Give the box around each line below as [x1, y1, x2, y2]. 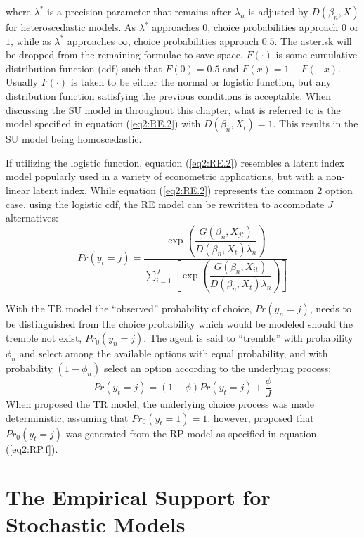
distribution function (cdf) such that [6, 60, 162, 75]
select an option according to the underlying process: [103, 360, 332, 375]
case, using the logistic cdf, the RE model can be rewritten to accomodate [6, 196, 325, 211]
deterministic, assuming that [6, 410, 129, 425]
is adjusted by [248, 4, 308, 18]
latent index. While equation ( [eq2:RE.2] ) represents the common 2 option [32, 182, 353, 197]
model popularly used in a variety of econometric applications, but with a [6, 169, 323, 184]
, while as [11, 33, 51, 48]
